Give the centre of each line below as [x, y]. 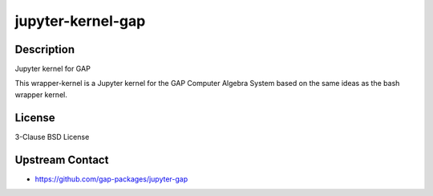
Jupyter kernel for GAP [53, 69]
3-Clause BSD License [52, 137]
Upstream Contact [62, 159]
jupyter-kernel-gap [80, 21]
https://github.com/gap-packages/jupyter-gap [111, 179]
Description [45, 49]
